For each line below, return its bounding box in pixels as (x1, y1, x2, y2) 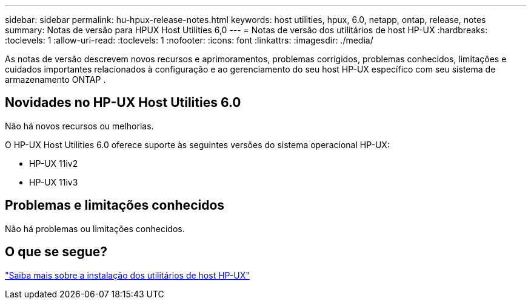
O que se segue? (5, 244, 108, 260)
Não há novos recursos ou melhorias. (5, 120, 154, 131)
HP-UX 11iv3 (29, 176, 78, 187)
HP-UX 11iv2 (29, 158, 78, 169)
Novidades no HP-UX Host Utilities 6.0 (5, 95, 241, 111)
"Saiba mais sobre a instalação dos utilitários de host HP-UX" (5, 270, 250, 280)
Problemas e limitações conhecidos (5, 198, 225, 213)
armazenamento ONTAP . (5, 74, 106, 85)
